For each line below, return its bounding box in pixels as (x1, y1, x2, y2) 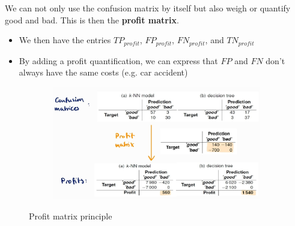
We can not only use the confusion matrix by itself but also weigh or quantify (5, 2, 291, 14)
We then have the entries (19, 34, 111, 46)
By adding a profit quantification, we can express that (19, 54, 218, 67)
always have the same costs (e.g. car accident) (19, 66, 188, 79)
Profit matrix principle (29, 209, 112, 222)
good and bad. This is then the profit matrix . (5, 13, 179, 26)
